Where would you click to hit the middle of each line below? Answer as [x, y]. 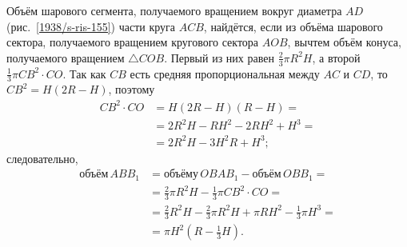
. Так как [84, 73]
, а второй [336, 57]
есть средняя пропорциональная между [225, 73]
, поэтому [132, 89]
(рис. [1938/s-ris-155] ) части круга [91, 26]
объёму [181, 175]
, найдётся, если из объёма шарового [293, 26]
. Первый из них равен [219, 57]
